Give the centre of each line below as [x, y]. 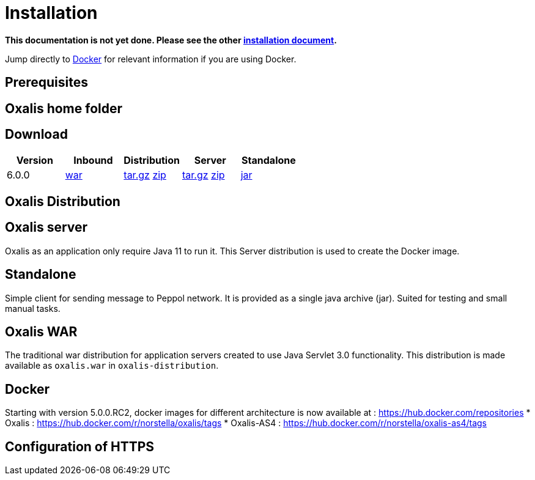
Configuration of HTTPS [80, 446]
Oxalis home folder [64, 108]
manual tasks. [33, 308]
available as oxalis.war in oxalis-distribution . [112, 366]
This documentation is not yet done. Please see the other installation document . [171, 40]
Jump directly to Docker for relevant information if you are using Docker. [151, 59]
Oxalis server [46, 227]
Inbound [93, 161]
